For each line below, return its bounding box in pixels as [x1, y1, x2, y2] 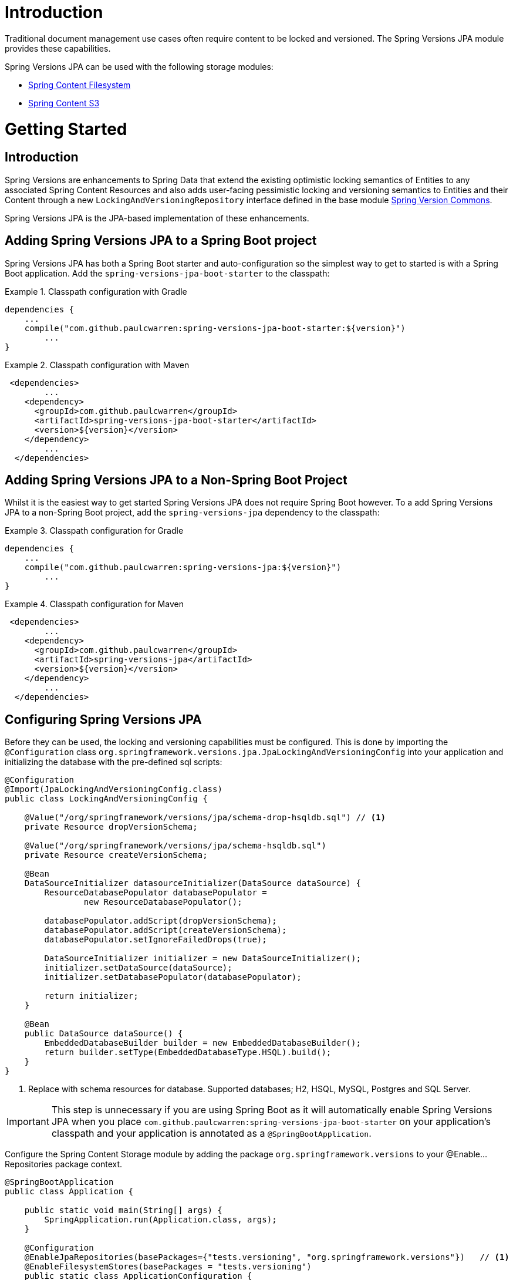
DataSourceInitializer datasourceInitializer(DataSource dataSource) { [24, 878, 361, 888]
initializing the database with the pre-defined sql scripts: [5, 757, 222, 767]
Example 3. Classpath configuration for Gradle [5, 526, 184, 536]
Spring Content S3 [28, 97, 100, 108]
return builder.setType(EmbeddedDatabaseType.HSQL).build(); [44, 1047, 332, 1057]
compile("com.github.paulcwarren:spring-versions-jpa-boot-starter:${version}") [24, 323, 406, 333]
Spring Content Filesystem [28, 79, 131, 90]
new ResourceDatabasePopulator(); [83, 897, 242, 907]
